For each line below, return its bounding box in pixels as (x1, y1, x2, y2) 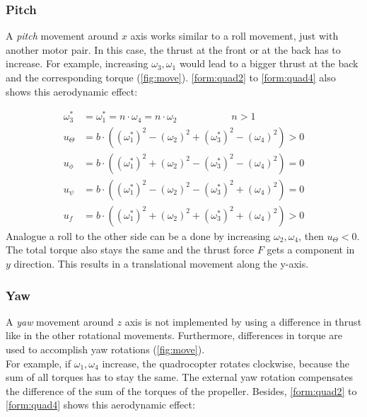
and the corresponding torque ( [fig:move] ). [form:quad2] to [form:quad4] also (6, 70, 336, 84)
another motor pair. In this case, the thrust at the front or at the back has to (6, 42, 341, 57)
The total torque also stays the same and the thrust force (6, 242, 255, 257)
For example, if (6, 355, 71, 370)
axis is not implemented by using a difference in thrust (124, 314, 362, 329)
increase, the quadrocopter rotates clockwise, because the (102, 355, 350, 370)
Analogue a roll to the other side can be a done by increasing (6, 228, 271, 243)
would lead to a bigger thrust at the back (179, 56, 359, 71)
